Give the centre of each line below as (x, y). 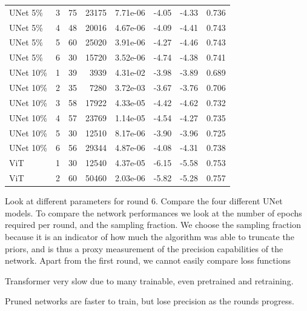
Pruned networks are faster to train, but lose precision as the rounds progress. (150, 301)
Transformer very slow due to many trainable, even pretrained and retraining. (149, 280)
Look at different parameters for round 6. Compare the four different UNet (144, 201)
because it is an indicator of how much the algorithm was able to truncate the (150, 236)
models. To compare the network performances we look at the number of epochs (153, 212)
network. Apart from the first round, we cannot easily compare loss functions (148, 260)
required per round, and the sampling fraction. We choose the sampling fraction (153, 225)
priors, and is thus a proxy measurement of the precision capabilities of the (144, 248)
